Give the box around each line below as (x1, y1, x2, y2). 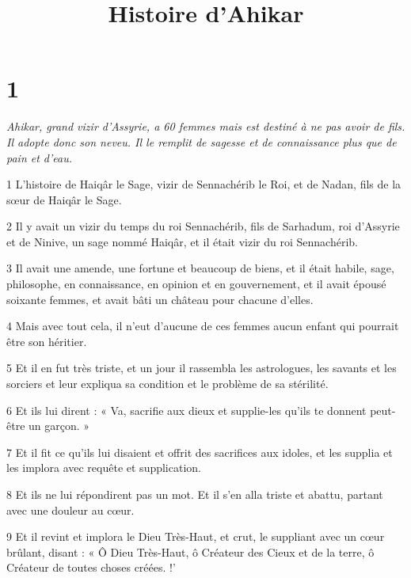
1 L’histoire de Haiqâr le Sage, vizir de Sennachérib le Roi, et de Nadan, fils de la (6, 176, 401, 192)
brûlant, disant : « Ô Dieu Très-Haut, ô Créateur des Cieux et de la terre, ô (6, 543, 375, 560)
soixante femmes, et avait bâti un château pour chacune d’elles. (6, 291, 314, 307)
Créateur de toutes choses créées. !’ (6, 559, 176, 576)
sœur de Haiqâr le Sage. (6, 191, 122, 207)
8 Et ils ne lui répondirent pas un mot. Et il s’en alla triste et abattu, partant (6, 486, 383, 502)
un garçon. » (29, 417, 90, 434)
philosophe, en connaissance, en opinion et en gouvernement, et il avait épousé (6, 276, 386, 292)
